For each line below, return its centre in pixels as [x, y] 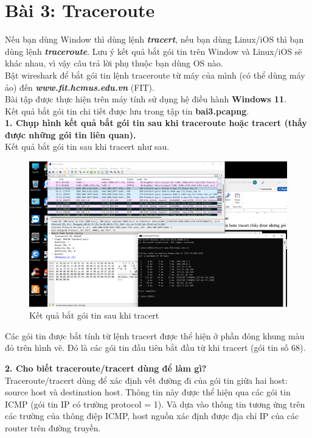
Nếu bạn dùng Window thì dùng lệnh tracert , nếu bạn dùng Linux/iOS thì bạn [154, 39]
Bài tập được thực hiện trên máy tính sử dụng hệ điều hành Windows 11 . [146, 99]
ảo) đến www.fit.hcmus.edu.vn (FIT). [80, 87]
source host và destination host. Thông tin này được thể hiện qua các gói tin [148, 392]
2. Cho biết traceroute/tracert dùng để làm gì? [106, 368]
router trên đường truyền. [53, 427]
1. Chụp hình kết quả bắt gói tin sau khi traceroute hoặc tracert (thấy [156, 123]
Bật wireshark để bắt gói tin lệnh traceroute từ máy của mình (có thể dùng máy [155, 75]
